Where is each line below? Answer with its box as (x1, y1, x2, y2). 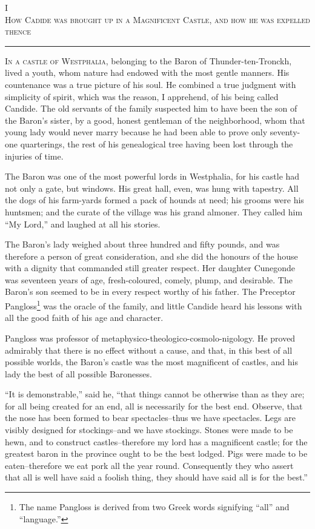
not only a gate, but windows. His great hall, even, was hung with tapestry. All (5, 181, 299, 194)
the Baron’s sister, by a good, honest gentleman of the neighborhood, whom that (5, 113, 305, 126)
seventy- (270, 126, 300, 138)
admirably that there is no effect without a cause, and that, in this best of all (5, 343, 293, 356)
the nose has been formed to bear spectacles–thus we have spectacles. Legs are (5, 411, 296, 424)
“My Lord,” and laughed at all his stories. (5, 217, 161, 230)
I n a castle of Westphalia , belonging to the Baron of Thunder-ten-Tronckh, (5, 54, 292, 67)
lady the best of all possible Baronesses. (5, 367, 152, 380)
